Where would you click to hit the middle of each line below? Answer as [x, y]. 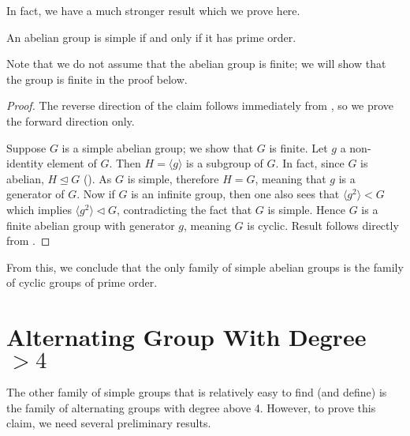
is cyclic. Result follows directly [323, 225]
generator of [35, 194]
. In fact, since [310, 163]
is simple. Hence [306, 209]
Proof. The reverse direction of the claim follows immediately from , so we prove [200, 105]
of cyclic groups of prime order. [82, 282]
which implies [39, 209]
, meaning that [291, 178]
